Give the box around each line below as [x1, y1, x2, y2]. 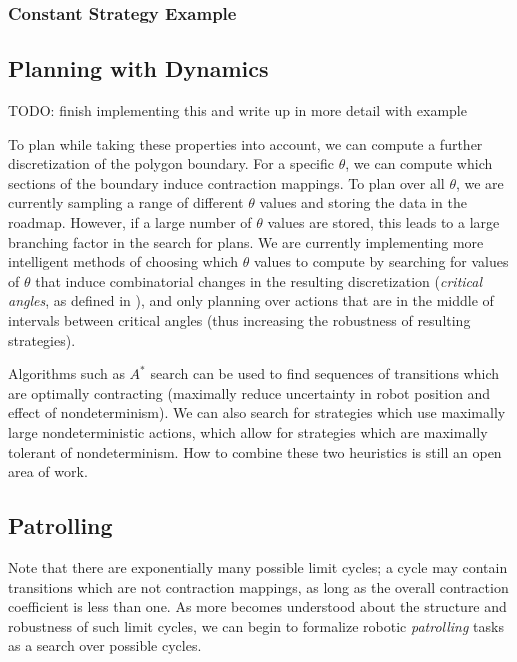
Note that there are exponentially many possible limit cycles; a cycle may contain [8, 556, 508, 577]
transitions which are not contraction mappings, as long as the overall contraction [8, 576, 509, 597]
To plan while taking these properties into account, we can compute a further [8, 133, 483, 154]
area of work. [8, 461, 88, 482]
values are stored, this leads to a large [267, 212, 500, 233]
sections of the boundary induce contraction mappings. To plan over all [8, 172, 445, 193]
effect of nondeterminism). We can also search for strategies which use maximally [8, 402, 506, 423]
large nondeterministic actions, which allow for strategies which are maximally [8, 421, 488, 442]
